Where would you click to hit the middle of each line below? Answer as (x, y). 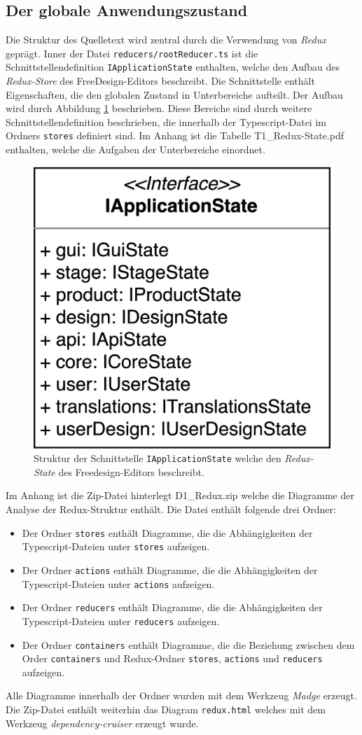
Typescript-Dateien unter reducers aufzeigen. (121, 621)
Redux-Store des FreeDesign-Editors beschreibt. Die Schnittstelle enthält (160, 81)
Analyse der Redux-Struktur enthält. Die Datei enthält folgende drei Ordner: (171, 509)
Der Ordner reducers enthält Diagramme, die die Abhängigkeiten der (172, 607)
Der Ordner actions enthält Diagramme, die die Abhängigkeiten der (170, 569)
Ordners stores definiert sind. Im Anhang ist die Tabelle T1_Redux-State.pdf (175, 135)
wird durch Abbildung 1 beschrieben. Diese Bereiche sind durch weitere (159, 108)
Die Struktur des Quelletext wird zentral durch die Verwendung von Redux (166, 40)
